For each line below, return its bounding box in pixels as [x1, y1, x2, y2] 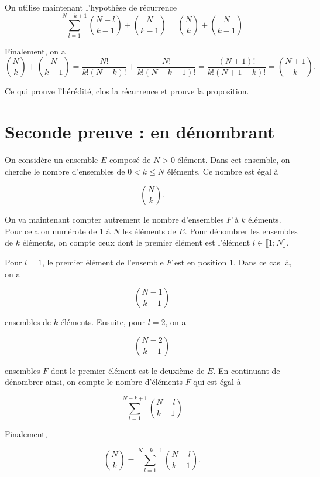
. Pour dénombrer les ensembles [184, 224, 298, 237]
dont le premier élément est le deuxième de [50, 364, 205, 376]
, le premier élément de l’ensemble [42, 256, 164, 268]
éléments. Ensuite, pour [60, 316, 145, 328]
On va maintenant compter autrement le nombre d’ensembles [5, 213, 224, 226]
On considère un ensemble [5, 154, 98, 166]
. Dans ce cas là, [233, 256, 292, 268]
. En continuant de [213, 364, 280, 376]
